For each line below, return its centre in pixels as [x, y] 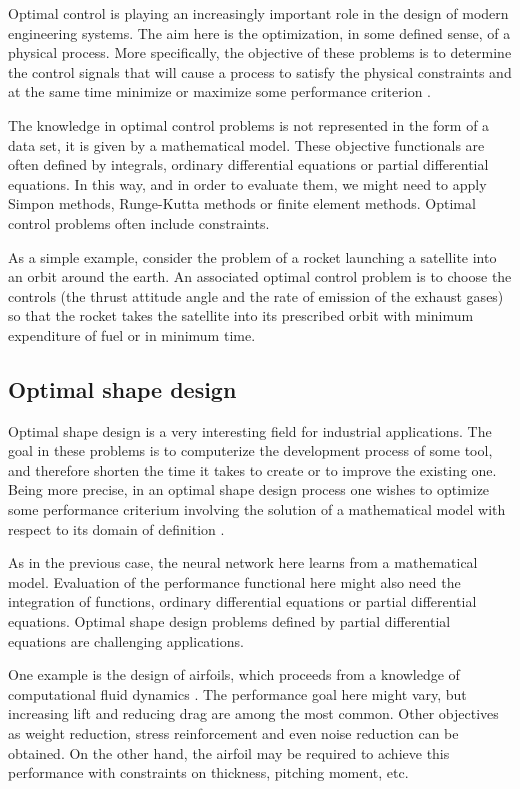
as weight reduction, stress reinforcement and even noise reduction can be [233, 733]
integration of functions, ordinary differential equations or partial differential [242, 601]
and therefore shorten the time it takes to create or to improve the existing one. [252, 469]
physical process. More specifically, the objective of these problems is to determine [260, 52]
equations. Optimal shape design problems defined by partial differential [229, 621]
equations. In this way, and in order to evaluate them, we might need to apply [247, 183]
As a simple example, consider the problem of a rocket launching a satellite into [252, 256]
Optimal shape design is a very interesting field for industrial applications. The [250, 430]
